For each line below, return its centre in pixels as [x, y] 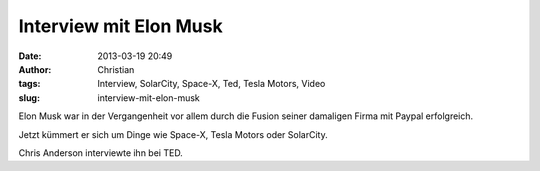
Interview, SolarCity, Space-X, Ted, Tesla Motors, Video [211, 84]
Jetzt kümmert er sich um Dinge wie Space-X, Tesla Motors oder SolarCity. [173, 134]
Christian [116, 69]
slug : [29, 97]
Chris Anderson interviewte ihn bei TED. [101, 152]
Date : [30, 56]
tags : [29, 84]
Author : [35, 69]
